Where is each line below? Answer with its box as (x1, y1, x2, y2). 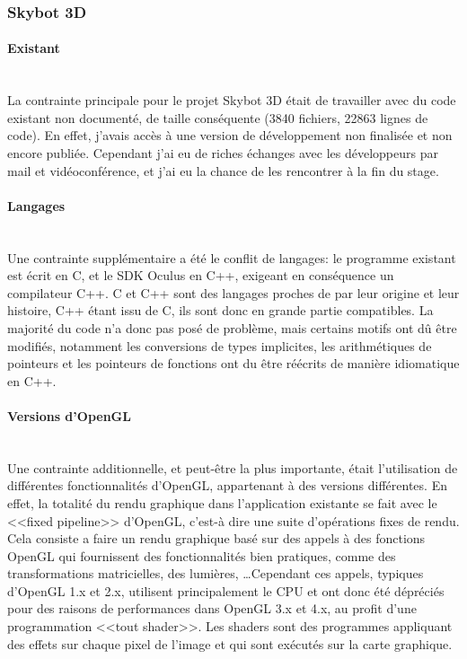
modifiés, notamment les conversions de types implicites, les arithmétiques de (7, 336, 432, 355)
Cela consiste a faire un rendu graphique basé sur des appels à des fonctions (7, 529, 426, 548)
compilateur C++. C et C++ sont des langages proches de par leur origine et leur (7, 283, 460, 302)
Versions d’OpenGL (7, 406, 131, 425)
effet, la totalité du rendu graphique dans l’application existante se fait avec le (7, 493, 437, 512)
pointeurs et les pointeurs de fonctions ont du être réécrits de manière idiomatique (7, 354, 460, 373)
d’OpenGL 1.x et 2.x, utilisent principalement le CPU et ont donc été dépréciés (7, 581, 445, 600)
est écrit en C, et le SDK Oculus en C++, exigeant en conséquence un (7, 266, 394, 285)
